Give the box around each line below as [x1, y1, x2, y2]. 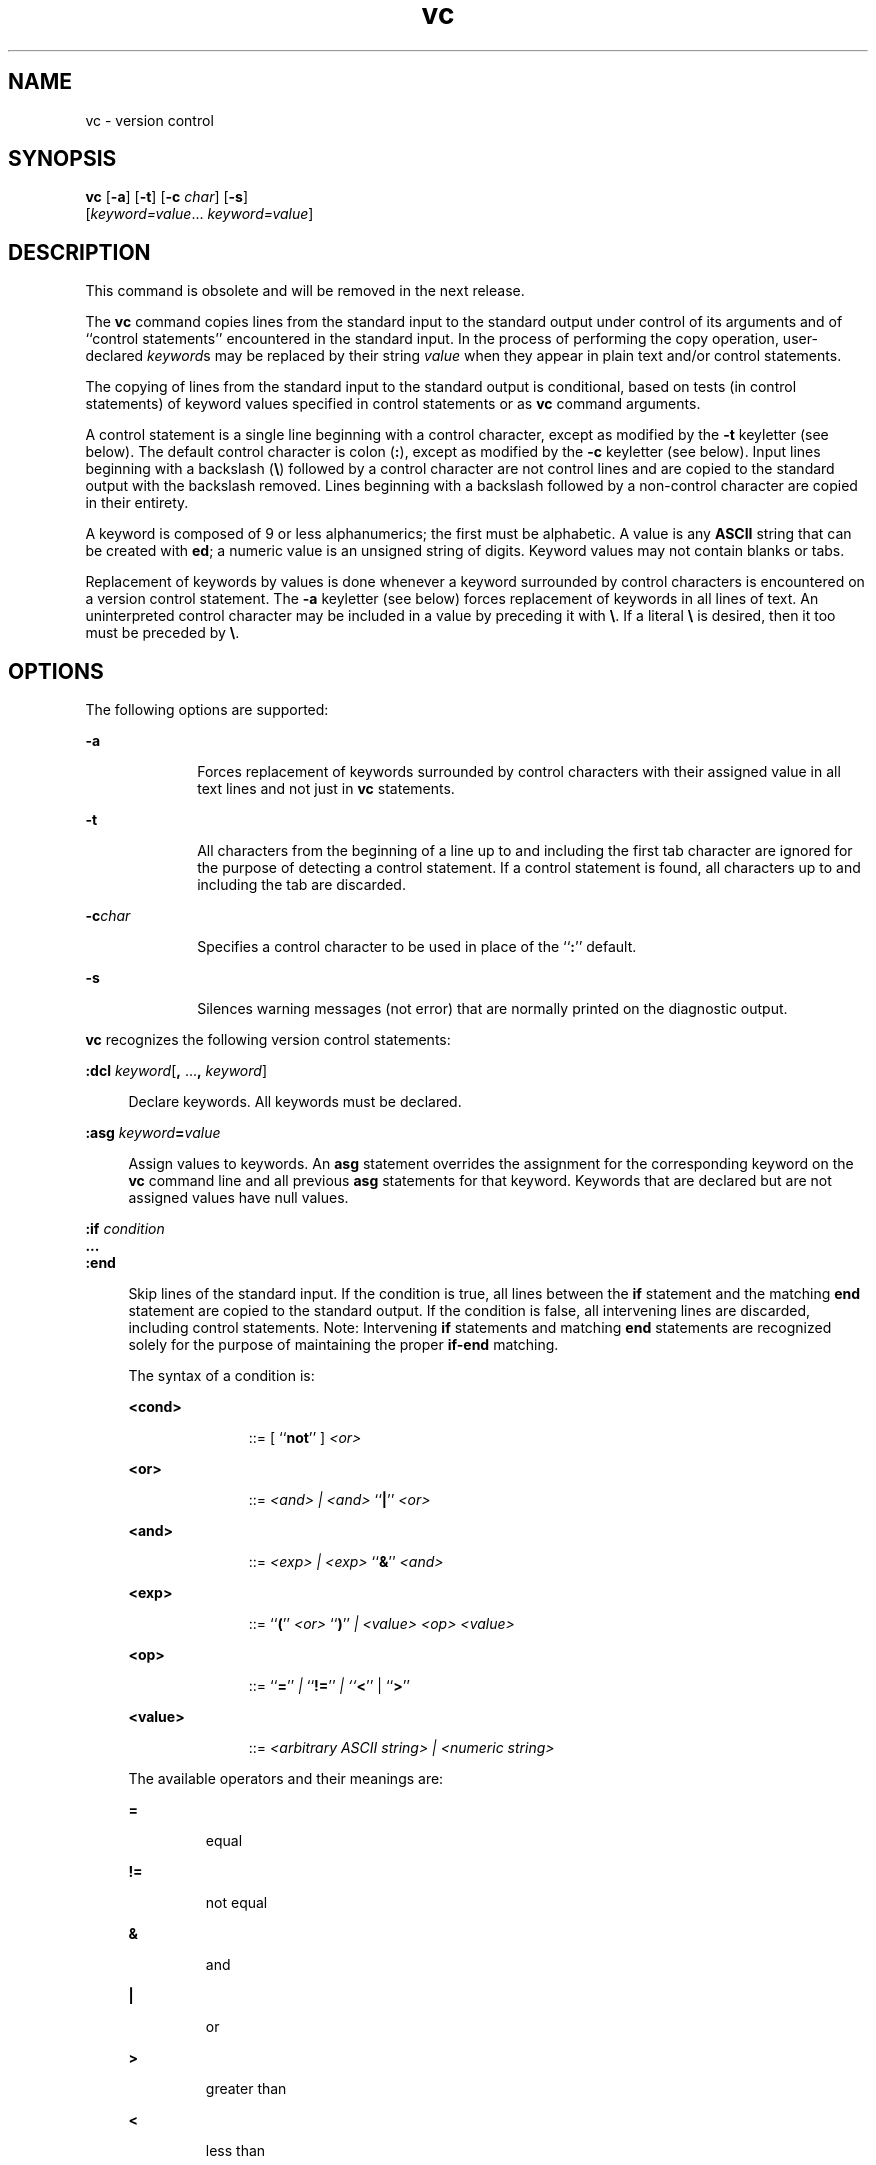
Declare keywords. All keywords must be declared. [128, 1093, 462, 1111]
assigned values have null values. [128, 1189, 349, 1207]
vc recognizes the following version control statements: [85, 1031, 451, 1049]
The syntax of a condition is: [128, 1367, 315, 1385]
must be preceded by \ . [85, 624, 240, 642]
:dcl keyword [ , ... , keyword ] [85, 1062, 267, 1080]
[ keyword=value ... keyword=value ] [85, 205, 314, 223]
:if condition [85, 1220, 165, 1238]
